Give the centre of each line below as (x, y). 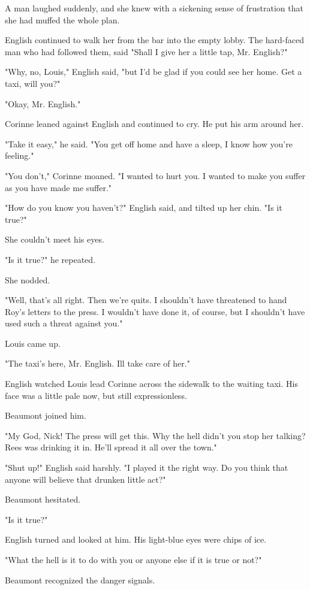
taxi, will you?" (33, 83)
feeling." (19, 155)
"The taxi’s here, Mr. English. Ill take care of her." (97, 363)
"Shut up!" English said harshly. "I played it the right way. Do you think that (147, 468)
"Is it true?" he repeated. (50, 259)
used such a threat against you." (64, 323)
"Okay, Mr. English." (43, 103)
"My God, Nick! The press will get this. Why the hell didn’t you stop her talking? (155, 435)
